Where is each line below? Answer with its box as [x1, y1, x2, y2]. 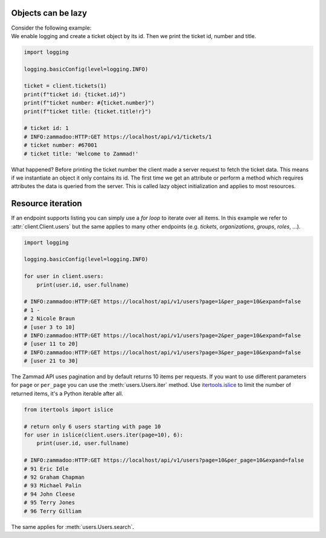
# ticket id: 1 [24, 125, 69, 132]
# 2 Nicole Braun [24, 315, 75, 322]
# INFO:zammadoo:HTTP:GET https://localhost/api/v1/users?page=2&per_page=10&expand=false [24, 332, 301, 339]
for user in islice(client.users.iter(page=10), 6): [24, 432, 184, 438]
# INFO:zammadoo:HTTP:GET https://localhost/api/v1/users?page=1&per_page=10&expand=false [24, 298, 301, 305]
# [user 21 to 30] [24, 357, 78, 365]
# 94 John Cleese [24, 490, 75, 497]
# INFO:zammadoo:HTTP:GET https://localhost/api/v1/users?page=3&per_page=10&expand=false [24, 349, 301, 356]
